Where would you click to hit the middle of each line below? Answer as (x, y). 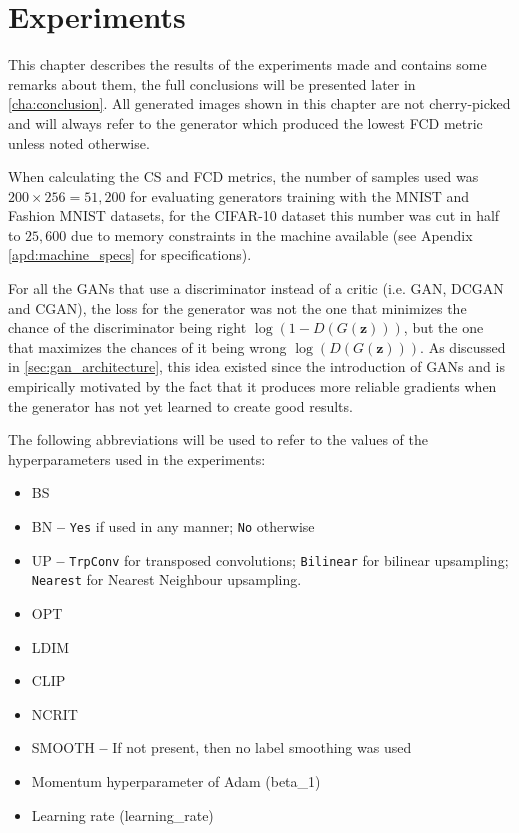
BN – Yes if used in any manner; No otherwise (173, 526)
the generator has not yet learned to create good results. (180, 405)
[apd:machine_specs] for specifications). (130, 254)
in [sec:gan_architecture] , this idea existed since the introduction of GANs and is (256, 366)
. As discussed (463, 346)
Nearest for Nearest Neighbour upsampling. (166, 579)
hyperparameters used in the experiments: (137, 458)
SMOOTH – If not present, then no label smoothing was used (221, 747)
